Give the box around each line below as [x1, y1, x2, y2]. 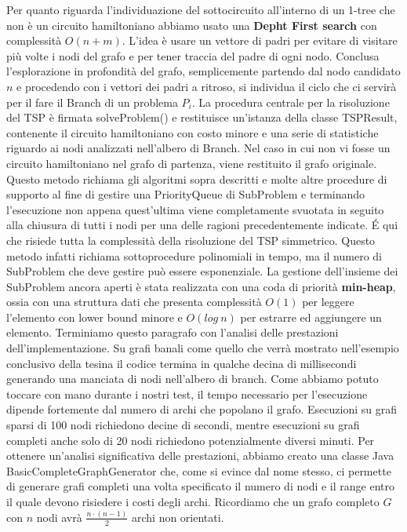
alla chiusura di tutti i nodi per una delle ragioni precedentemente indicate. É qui [6, 217, 398, 233]
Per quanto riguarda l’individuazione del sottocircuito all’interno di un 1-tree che [6, 2, 395, 17]
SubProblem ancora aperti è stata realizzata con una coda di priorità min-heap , [6, 278, 396, 294]
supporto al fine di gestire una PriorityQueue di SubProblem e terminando [6, 186, 365, 202]
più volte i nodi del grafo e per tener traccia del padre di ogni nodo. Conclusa [6, 47, 380, 64]
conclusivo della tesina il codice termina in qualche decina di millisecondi [6, 355, 357, 371]
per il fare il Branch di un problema [6, 93, 178, 110]
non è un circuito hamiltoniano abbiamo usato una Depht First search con [6, 16, 377, 33]
